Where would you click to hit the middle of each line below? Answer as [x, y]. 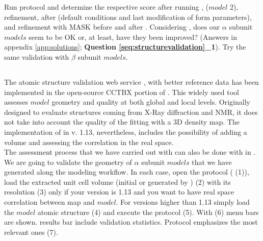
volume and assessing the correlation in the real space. [89, 142]
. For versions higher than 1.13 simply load [183, 202]
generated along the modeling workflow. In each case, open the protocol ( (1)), [127, 172]
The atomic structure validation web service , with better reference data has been [131, 81]
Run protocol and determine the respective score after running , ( [107, 7]
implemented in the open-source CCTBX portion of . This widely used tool [122, 92]
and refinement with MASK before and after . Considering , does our [112, 27]
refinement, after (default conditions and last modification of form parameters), [128, 17]
